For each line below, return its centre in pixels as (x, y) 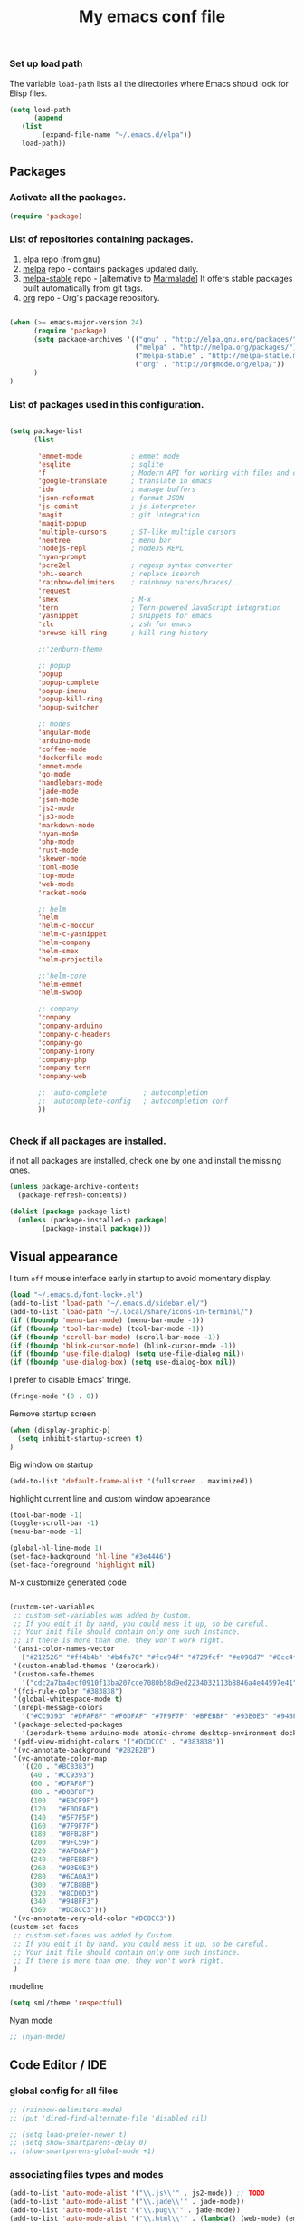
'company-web (62, 1077)
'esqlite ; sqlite (101, 464)
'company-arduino (70, 1026)
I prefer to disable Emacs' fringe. (70, 1380)
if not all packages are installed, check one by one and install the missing (146, 1161)
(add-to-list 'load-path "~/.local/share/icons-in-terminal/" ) (131, 1312)
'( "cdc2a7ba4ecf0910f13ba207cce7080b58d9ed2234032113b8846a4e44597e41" (159, 1683)
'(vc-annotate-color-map (60, 1758)
